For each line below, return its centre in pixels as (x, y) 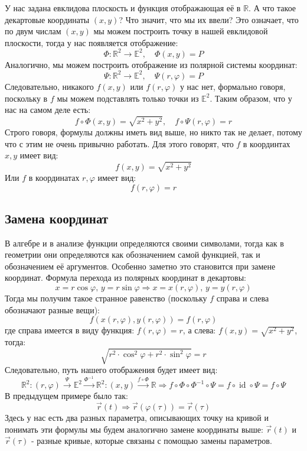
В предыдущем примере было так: (66, 396)
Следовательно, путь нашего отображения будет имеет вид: (111, 370)
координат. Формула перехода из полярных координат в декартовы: (125, 278)
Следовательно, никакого (49, 86)
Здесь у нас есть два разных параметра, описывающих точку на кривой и (137, 417)
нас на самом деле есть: (48, 110)
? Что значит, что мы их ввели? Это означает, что (209, 19)
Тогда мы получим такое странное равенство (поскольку (106, 298)
